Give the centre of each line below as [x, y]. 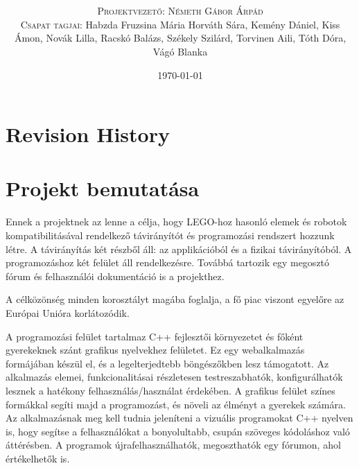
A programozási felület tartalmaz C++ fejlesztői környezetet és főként [155, 336]
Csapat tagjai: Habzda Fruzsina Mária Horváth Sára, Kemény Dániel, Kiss [180, 24]
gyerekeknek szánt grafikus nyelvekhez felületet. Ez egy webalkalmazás [155, 350]
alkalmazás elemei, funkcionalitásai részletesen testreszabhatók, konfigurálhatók [174, 377]
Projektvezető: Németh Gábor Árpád [180, 11]
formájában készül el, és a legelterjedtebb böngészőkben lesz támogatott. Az [167, 363]
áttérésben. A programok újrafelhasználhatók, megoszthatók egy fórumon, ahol [173, 445]
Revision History [88, 134]
